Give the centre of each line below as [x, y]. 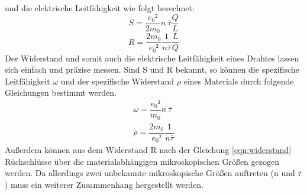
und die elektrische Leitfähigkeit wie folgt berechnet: [100, 8]
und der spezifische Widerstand [117, 81]
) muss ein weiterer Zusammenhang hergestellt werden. [104, 184]
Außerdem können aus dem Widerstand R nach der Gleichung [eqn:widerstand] [148, 150]
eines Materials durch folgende [239, 81]
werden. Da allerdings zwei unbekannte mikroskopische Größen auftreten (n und [150, 173]
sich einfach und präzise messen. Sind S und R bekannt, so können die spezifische [152, 69]
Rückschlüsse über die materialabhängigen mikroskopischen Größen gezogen [142, 161]
